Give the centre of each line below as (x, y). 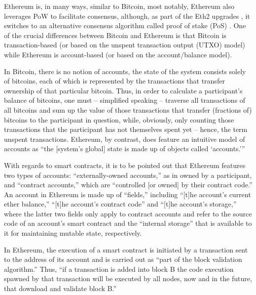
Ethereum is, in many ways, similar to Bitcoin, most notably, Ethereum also (119, 6)
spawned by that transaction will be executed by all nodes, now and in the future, (128, 278)
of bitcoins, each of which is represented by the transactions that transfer (114, 81)
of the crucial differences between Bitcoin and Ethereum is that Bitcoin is (115, 35)
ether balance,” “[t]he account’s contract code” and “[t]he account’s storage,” (120, 204)
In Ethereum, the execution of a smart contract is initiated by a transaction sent (126, 249)
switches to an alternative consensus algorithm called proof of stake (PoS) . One (125, 25)
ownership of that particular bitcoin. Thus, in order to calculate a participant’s (123, 90)
